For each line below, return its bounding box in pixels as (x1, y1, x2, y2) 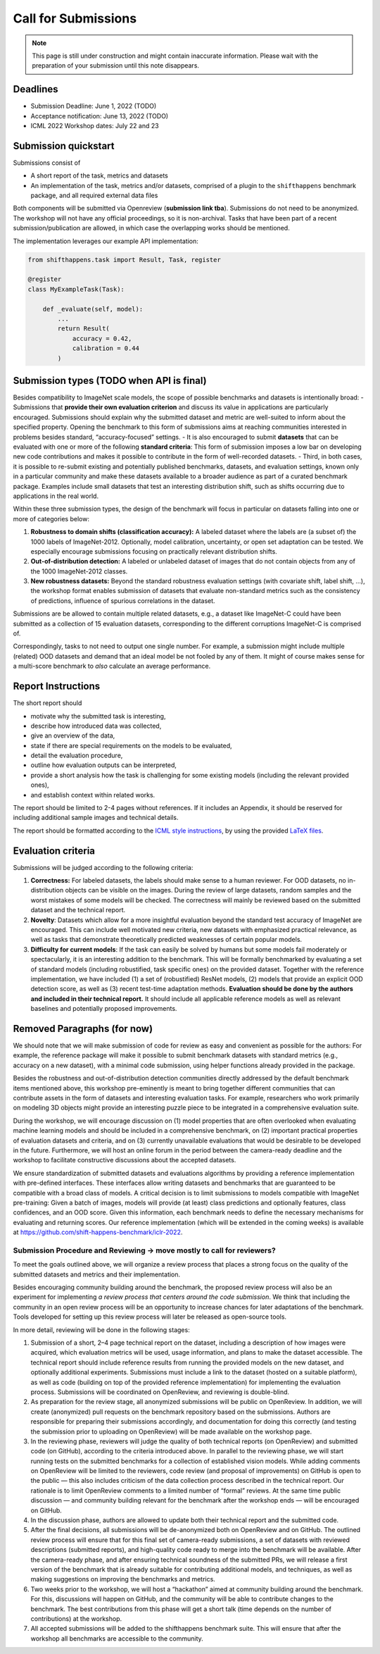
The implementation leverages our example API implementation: (13, 237, 198, 245)
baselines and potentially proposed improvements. (30, 1005, 177, 1013)
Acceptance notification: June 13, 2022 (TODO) (30, 111, 169, 120)
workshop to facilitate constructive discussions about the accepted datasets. (13, 1156, 236, 1164)
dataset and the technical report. (30, 906, 126, 914)
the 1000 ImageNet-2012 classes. (30, 567, 128, 576)
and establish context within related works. (30, 790, 156, 799)
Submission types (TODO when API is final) (13, 374, 207, 387)
